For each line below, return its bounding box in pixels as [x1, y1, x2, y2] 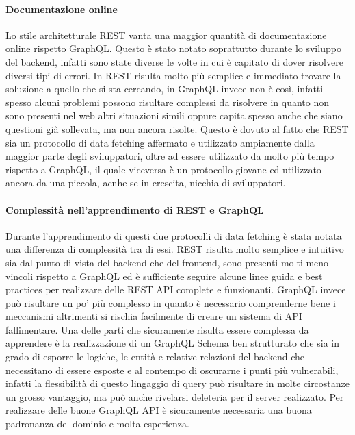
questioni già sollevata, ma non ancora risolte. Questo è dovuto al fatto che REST [5, 121, 349, 136]
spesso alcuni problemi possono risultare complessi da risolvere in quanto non [5, 95, 330, 109]
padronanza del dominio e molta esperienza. [5, 417, 189, 431]
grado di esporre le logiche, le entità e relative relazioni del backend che [5, 349, 304, 364]
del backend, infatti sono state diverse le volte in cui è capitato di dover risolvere [5, 54, 343, 69]
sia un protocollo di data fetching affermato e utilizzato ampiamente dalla [5, 135, 315, 149]
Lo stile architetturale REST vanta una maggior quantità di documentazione [5, 27, 327, 42]
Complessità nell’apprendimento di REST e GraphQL [5, 202, 264, 216]
